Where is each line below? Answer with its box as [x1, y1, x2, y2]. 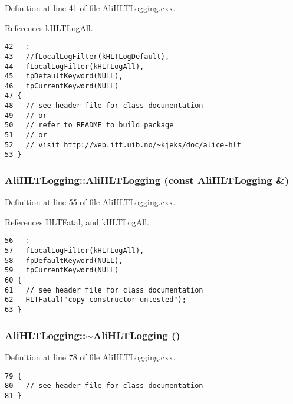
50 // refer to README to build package [5, 121, 174, 130]
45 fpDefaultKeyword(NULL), [5, 72, 123, 81]
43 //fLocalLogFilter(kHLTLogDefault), [5, 52, 170, 61]
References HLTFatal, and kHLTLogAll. [5, 215, 149, 228]
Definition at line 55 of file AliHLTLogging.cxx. [5, 196, 176, 208]
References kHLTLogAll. [5, 21, 93, 34]
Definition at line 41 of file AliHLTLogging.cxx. [5, 2, 176, 14]
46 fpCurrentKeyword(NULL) [5, 81, 119, 90]
